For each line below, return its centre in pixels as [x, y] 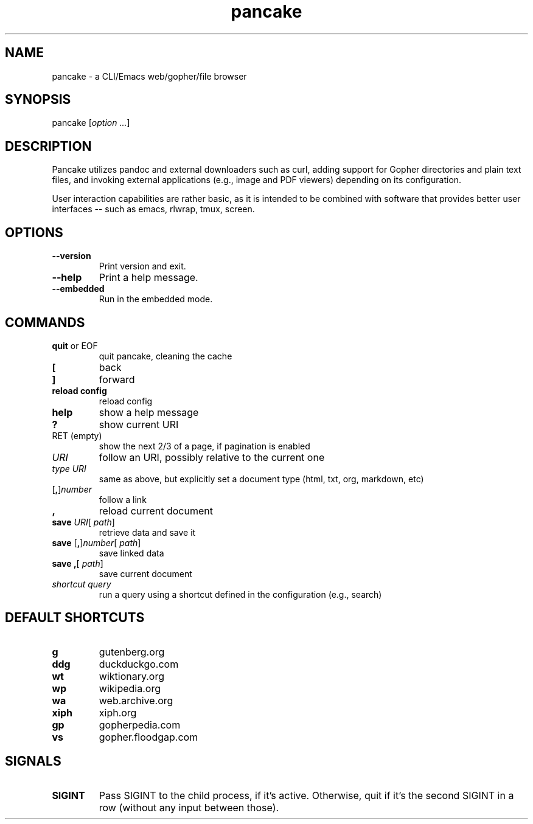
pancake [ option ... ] [91, 123]
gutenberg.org [132, 652]
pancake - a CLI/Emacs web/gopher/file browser [149, 76]
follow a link [123, 499]
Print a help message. [148, 278]
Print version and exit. [142, 266]
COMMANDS [45, 322]
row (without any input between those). [189, 807]
